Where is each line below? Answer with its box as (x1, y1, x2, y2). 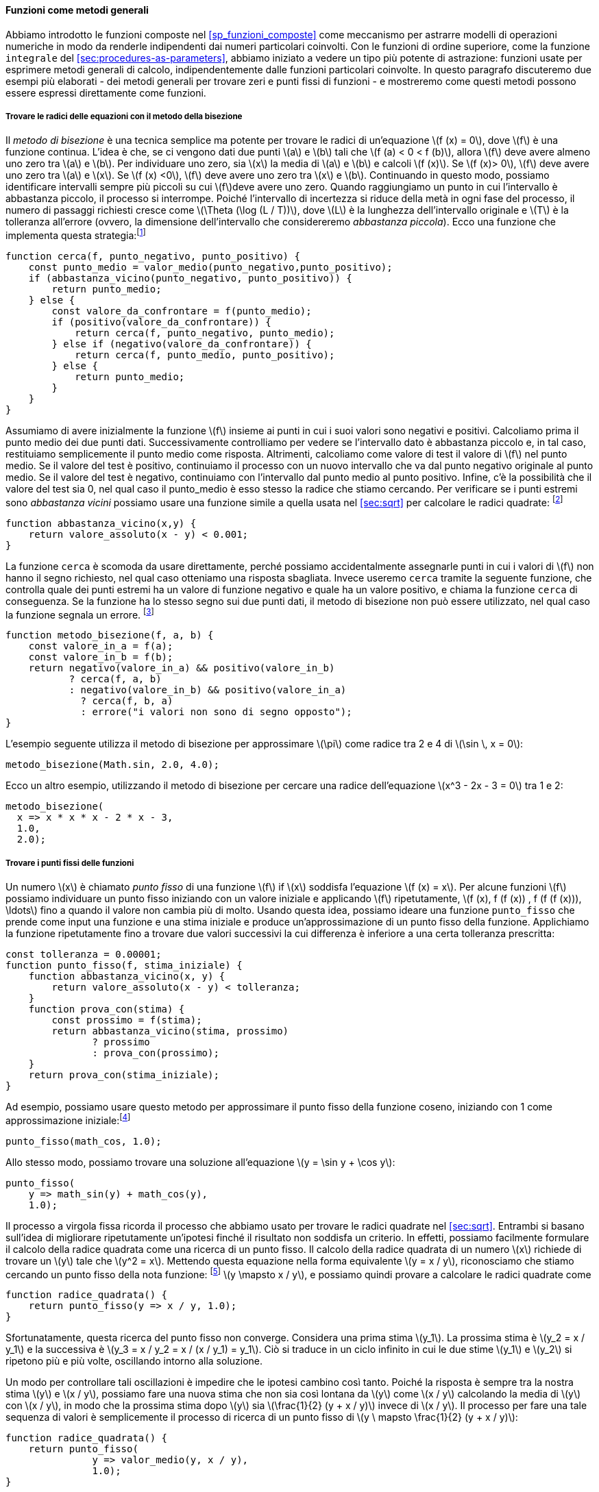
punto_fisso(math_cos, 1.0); (5, 1135, 162, 1147)
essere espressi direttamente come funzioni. (5, 86, 206, 99)
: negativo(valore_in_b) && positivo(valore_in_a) (69, 684, 347, 696)
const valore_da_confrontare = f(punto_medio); (51, 306, 312, 317)
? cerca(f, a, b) (69, 673, 162, 685)
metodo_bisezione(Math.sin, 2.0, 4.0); (5, 759, 219, 771)
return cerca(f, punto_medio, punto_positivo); (75, 349, 335, 361)
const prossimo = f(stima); (51, 1015, 202, 1026)
